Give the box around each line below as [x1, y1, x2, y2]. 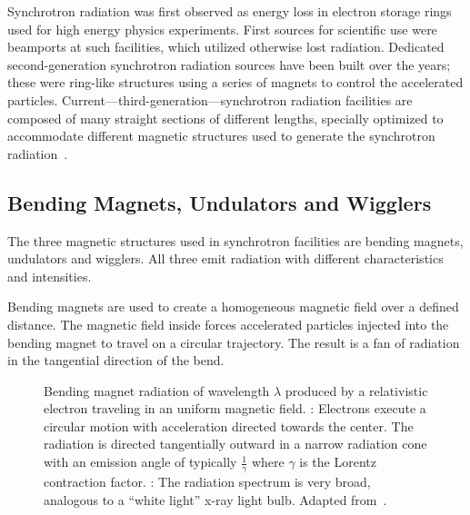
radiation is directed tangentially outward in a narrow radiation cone [44, 434, 427, 453]
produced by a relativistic [285, 381, 428, 400]
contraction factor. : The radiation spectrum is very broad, [44, 471, 371, 490]
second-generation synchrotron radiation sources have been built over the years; [7, 54, 451, 74]
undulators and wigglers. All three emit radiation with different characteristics [7, 249, 444, 268]
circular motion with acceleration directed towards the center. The [44, 416, 414, 435]
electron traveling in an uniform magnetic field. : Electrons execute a [44, 399, 426, 418]
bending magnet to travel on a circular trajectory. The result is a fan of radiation [7, 332, 460, 352]
